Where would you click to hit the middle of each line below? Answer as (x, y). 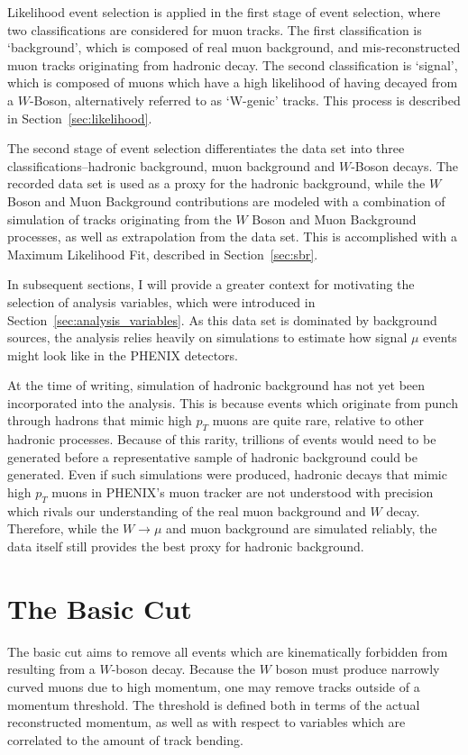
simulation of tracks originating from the (119, 218)
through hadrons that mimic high (100, 420)
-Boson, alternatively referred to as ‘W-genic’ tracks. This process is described (245, 100)
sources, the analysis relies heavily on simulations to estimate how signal (207, 337)
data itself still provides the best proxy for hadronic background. (186, 546)
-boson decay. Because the (184, 669)
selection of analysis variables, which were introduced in (161, 301)
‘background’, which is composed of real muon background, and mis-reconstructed (234, 47)
